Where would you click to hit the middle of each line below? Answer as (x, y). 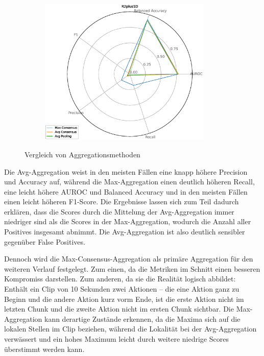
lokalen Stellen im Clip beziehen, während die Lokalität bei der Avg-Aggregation (130, 329)
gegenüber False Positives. (45, 241)
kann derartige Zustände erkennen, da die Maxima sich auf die (142, 318)
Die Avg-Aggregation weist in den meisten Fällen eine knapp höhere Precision (126, 171)
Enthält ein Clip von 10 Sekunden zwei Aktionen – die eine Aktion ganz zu (122, 289)
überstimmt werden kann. (44, 349)
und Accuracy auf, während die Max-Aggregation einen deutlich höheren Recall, (129, 182)
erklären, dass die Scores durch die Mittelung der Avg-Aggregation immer (119, 211)
